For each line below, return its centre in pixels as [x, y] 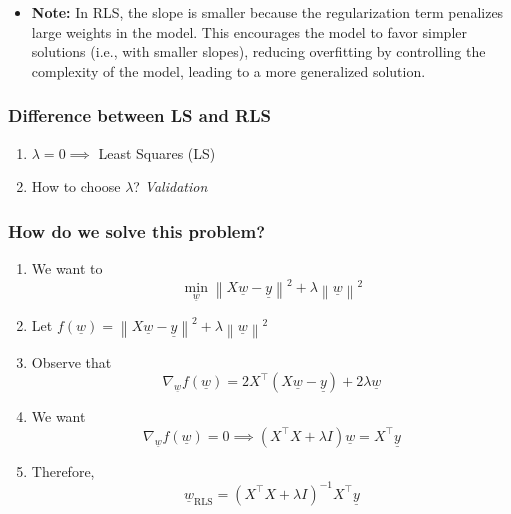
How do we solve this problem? [137, 230]
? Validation [170, 186]
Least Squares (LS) [157, 152]
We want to [67, 268]
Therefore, [63, 470]
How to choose [76, 186]
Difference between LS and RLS [139, 115]
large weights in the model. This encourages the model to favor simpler [249, 31]
